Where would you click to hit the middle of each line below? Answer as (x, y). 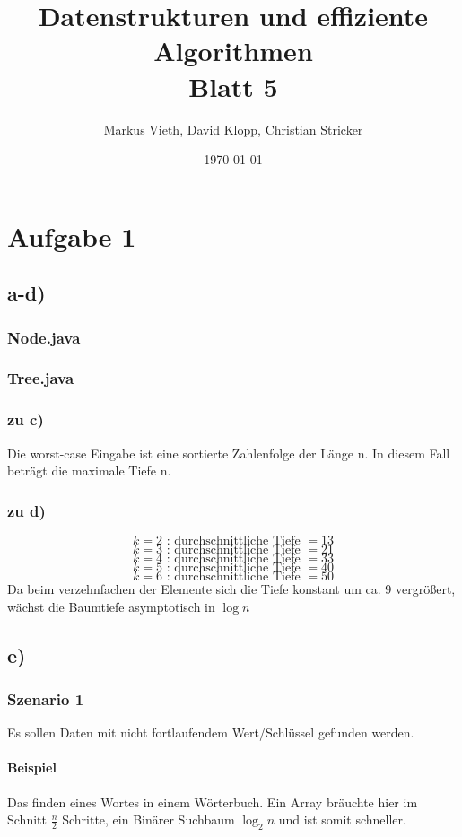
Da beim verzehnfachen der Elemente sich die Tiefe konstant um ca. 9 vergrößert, (231, 588)
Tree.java (41, 378)
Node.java (44, 337)
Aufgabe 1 (72, 235)
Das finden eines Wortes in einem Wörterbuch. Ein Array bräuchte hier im (213, 802)
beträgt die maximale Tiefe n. (89, 471)
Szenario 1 (46, 698)
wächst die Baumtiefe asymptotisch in (111, 606)
